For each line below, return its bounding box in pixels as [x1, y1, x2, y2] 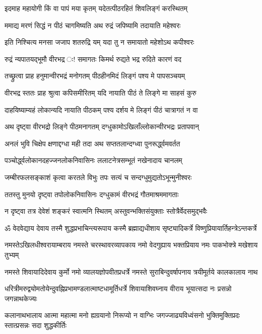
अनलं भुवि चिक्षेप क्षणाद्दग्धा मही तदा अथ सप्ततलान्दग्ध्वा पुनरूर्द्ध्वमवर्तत [5, 138, 180, 148]
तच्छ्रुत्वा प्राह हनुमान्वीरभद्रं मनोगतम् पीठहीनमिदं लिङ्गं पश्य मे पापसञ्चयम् [5, 70, 185, 81]
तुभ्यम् [5, 249, 19, 260]
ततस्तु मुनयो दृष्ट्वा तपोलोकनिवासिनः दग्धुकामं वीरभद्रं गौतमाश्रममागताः [5, 189, 179, 199]
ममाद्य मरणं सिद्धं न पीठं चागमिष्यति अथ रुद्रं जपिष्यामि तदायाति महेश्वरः [5, 20, 181, 30]
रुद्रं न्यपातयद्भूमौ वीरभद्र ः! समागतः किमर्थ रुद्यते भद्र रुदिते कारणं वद [5, 53, 181, 64]
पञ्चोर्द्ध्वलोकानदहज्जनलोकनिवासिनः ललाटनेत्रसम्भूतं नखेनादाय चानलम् [5, 155, 182, 165]
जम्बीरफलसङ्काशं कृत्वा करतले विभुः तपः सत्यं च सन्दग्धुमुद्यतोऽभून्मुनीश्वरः [5, 172, 192, 182]
